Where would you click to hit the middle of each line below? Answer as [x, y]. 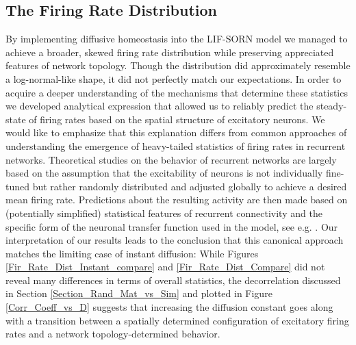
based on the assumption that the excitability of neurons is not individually [164, 173]
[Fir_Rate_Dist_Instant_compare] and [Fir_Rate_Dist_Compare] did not [165, 267]
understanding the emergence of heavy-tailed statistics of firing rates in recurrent [176, 145]
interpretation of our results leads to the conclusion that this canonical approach [175, 240]
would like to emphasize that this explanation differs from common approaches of [176, 132]
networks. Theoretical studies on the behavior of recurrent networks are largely [171, 159]
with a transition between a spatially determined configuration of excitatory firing [177, 320]
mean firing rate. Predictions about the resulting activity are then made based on [177, 200]
